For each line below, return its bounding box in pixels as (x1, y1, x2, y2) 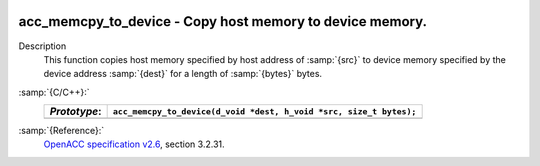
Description (18, 40, 67, 52)
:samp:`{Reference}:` (18, 125, 105, 137)
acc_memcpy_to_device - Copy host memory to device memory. (18, 13, 428, 30)
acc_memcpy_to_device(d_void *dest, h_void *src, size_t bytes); (112, 106, 417, 117)
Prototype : (49, 105, 102, 119)
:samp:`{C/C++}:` (18, 86, 90, 98)
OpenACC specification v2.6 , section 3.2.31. (43, 138, 225, 150)
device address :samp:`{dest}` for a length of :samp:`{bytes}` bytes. (43, 68, 323, 80)
